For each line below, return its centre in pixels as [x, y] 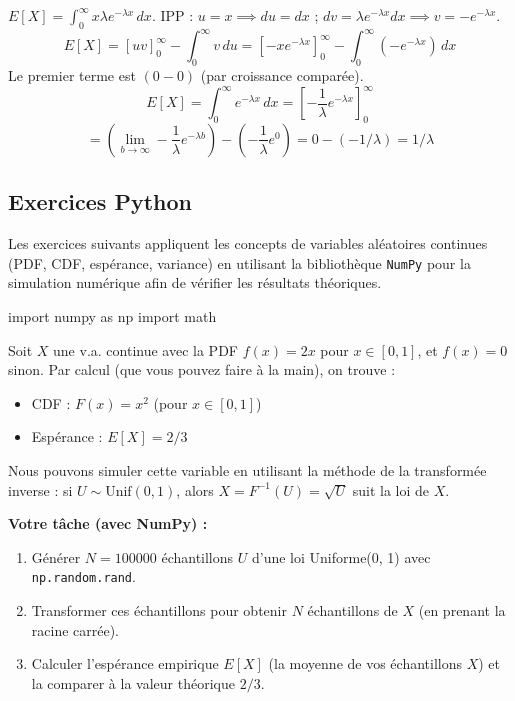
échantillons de [352, 610]
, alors [195, 489]
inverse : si [40, 489]
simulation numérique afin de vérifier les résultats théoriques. [195, 282]
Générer [56, 556]
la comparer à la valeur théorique [133, 682]
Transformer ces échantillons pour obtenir [159, 610]
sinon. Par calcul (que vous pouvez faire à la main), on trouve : [202, 369]
